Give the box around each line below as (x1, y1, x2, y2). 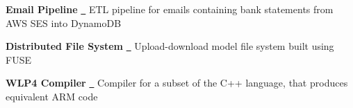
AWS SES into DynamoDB (6, 15, 122, 30)
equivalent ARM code (6, 89, 98, 103)
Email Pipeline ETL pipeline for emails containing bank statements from (6, 2, 334, 16)
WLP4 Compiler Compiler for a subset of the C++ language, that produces (6, 75, 348, 90)
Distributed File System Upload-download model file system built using (6, 39, 334, 53)
